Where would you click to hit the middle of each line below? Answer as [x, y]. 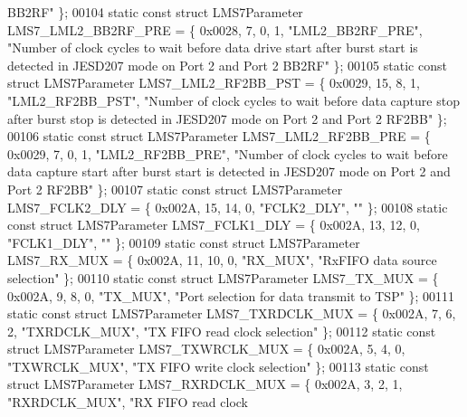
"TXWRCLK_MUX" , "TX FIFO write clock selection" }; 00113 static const [218, 366]
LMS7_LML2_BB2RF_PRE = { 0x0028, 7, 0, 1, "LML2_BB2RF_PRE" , [215, 29]
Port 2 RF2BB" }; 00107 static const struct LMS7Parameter [175, 189]
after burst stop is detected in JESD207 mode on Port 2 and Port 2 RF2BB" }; [227, 118]
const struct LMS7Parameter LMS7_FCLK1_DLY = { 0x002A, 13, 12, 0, [214, 225]
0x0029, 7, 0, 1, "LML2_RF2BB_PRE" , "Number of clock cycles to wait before [228, 153]
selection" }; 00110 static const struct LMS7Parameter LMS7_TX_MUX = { [223, 277]
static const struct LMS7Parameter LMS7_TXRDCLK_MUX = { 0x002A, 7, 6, [232, 313]
